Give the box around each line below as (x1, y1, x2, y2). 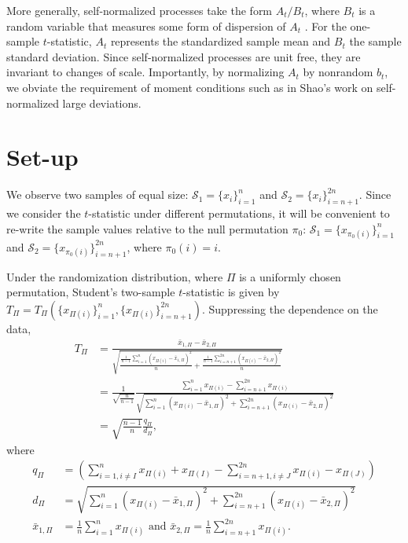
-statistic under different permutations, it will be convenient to (88, 205, 390, 222)
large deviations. (62, 94, 142, 111)
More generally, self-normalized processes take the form (6, 2, 273, 18)
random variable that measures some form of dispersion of (6, 17, 286, 34)
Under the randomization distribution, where (6, 268, 223, 284)
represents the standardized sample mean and (110, 33, 331, 50)
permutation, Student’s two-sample (6, 284, 175, 300)
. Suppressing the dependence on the (201, 300, 378, 317)
